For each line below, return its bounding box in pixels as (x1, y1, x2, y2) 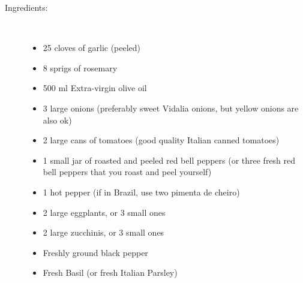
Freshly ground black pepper (43, 246, 148, 258)
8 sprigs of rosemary (43, 61, 118, 74)
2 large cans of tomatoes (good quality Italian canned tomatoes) (43, 134, 280, 146)
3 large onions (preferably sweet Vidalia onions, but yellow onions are (43, 101, 299, 114)
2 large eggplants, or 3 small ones (43, 206, 166, 218)
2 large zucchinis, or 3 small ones (43, 226, 164, 239)
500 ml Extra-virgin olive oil (43, 82, 147, 94)
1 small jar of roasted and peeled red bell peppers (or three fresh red (43, 153, 296, 166)
